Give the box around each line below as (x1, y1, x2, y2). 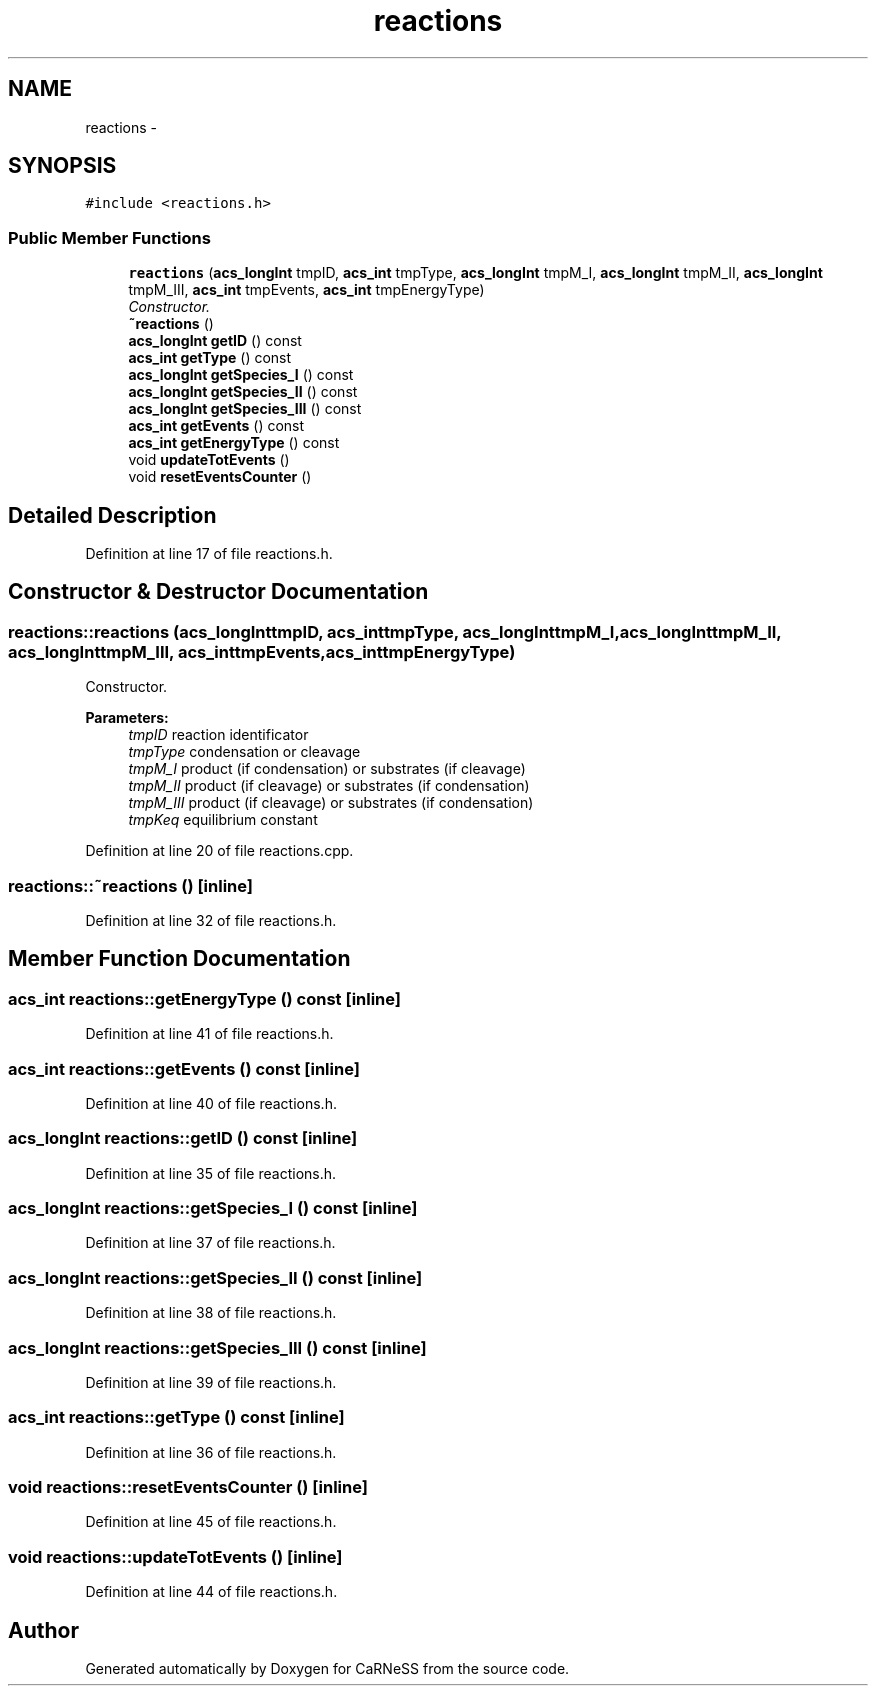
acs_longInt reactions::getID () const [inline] (8, 1128, 358, 1149)
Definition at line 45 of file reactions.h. (85, 1513, 337, 1531)
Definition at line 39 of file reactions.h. (85, 1373, 337, 1391)
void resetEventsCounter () (128, 468, 312, 486)
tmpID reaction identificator (128, 726, 309, 744)
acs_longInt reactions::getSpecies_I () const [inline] (8, 1198, 418, 1219)
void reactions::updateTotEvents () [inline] (8, 1546, 343, 1567)
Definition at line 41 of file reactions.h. (85, 1025, 334, 1043)
